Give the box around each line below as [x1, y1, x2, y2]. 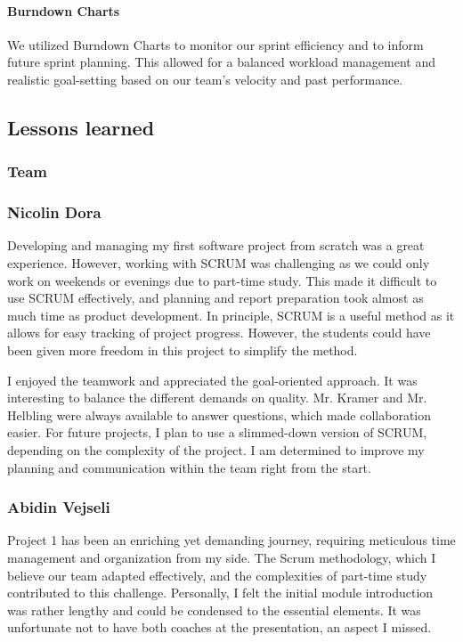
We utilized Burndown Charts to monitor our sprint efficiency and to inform [7, 35, 424, 53]
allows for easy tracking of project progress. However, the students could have [7, 323, 431, 342]
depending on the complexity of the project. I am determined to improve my [7, 440, 425, 459]
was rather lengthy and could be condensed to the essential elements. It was [7, 600, 421, 619]
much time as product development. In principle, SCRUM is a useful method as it [7, 305, 455, 324]
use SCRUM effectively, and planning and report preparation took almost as [7, 288, 424, 307]
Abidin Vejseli [7, 496, 110, 518]
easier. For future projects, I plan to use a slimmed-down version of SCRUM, [7, 423, 427, 442]
